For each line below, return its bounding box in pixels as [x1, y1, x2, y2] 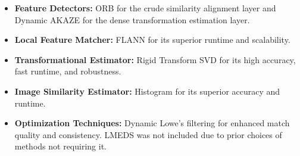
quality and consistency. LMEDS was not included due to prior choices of [14, 128, 282, 141]
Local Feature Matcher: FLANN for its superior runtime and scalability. [14, 33, 290, 46]
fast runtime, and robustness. [14, 65, 121, 77]
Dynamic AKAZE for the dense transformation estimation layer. [14, 13, 250, 26]
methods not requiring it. [14, 140, 107, 152]
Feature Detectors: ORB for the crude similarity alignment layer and [14, 2, 276, 14]
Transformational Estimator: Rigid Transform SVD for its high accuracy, [14, 53, 296, 65]
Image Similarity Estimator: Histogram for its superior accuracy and [14, 85, 280, 97]
